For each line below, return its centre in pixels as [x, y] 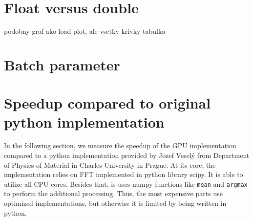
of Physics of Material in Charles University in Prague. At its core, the [110, 165]
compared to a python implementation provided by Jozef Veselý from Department [127, 155]
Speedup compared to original [107, 103]
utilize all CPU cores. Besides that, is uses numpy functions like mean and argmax [126, 184]
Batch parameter [62, 64]
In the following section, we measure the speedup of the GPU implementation [120, 145]
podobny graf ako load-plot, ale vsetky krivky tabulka [85, 31]
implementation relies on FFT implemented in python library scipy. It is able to [124, 174]
